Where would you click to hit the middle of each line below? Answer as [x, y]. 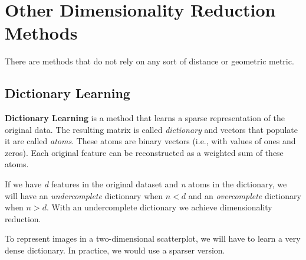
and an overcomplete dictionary [245, 195]
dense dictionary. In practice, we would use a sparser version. [115, 250]
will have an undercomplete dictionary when [84, 195]
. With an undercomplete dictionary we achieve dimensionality [159, 207]
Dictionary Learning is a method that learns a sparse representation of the [145, 118]
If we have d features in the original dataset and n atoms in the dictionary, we [146, 184]
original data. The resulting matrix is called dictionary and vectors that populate [151, 129]
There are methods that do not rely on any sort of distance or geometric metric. [149, 61]
